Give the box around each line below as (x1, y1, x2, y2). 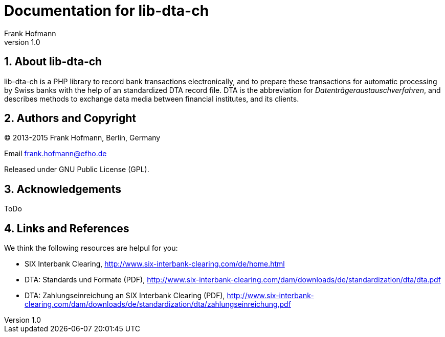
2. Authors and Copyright (4, 112, 137, 125)
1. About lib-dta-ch (4, 55, 102, 68)
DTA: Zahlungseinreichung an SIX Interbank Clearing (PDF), (25, 291, 225, 300)
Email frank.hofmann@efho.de (4, 149, 107, 158)
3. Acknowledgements (4, 182, 121, 196)
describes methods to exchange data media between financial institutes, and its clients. (4, 94, 299, 103)
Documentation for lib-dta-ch (4, 2, 209, 19)
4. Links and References (4, 222, 129, 235)
